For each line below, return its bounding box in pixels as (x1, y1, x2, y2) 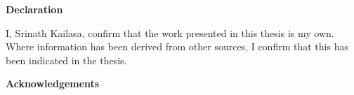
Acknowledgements (6, 76, 100, 91)
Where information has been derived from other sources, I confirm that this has (6, 39, 348, 54)
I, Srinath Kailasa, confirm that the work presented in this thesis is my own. (6, 25, 334, 40)
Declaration (6, 2, 63, 16)
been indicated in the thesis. (6, 52, 127, 67)
